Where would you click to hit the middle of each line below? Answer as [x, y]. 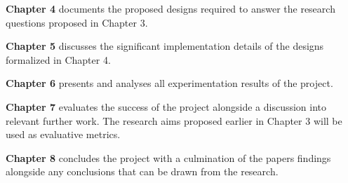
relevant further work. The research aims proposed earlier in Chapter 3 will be [174, 120]
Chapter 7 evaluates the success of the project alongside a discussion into [166, 106]
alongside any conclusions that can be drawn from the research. [142, 171]
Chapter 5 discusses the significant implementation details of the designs [165, 46]
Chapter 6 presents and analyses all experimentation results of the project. [169, 83]
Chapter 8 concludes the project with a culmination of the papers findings [168, 157]
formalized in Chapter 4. [58, 59]
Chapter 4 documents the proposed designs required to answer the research [170, 8]
